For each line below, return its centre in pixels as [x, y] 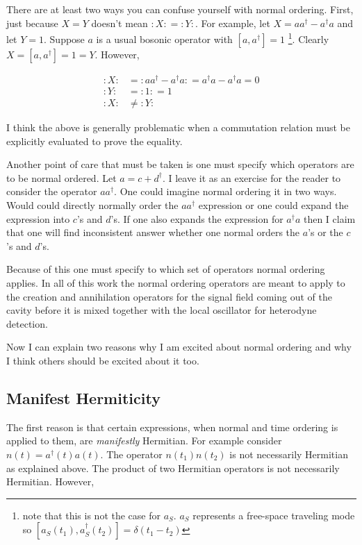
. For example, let [232, 23]
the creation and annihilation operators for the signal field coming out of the [169, 296]
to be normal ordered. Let [61, 177]
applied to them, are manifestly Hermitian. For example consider [144, 441]
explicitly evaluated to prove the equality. [94, 141]
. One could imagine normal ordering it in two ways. [225, 191]
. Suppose [64, 39]
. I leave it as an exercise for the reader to [252, 177]
